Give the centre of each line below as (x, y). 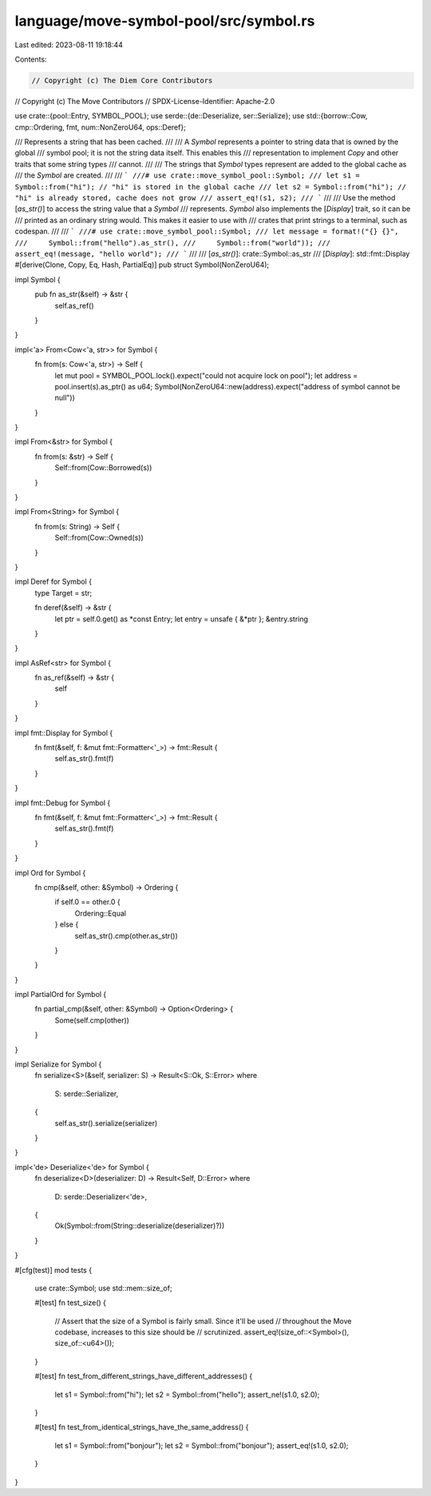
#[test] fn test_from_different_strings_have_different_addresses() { (144, 1376)
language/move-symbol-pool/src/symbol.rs (165, 21)
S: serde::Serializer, (87, 1093)
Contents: (31, 59)
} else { (67, 924)
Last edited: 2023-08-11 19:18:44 (69, 45)
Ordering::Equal (101, 913)
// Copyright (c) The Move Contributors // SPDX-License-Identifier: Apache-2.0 (145, 101)
